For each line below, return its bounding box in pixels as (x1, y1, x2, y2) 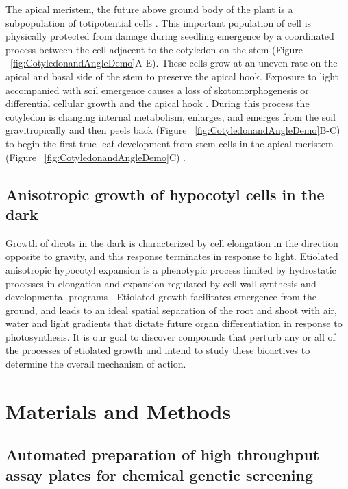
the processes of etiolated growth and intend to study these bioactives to (5, 343, 310, 357)
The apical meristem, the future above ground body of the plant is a (5, 2, 293, 16)
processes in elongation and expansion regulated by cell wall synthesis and (5, 276, 316, 290)
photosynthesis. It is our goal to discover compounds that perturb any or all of (5, 329, 336, 344)
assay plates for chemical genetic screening (5, 464, 314, 485)
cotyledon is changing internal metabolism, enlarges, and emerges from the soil (5, 109, 336, 123)
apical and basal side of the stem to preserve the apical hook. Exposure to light (5, 69, 339, 83)
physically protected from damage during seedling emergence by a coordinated (5, 29, 334, 43)
